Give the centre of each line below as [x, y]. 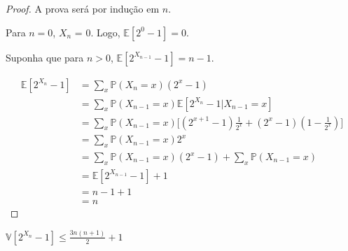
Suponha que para [45, 57]
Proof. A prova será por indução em [83, 8]
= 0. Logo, [97, 32]
